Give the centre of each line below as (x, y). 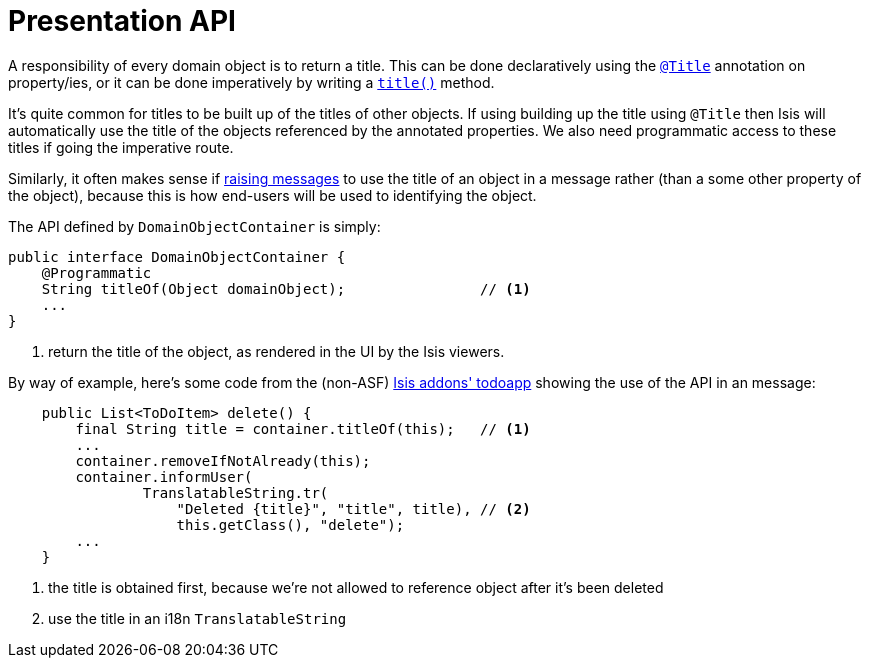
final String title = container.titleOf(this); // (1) (303, 428)
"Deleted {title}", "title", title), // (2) (353, 508)
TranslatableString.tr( (235, 492)
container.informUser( (164, 476)
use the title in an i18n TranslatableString (197, 618)
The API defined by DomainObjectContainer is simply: (194, 226)
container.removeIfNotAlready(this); (223, 460)
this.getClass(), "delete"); (290, 524)
